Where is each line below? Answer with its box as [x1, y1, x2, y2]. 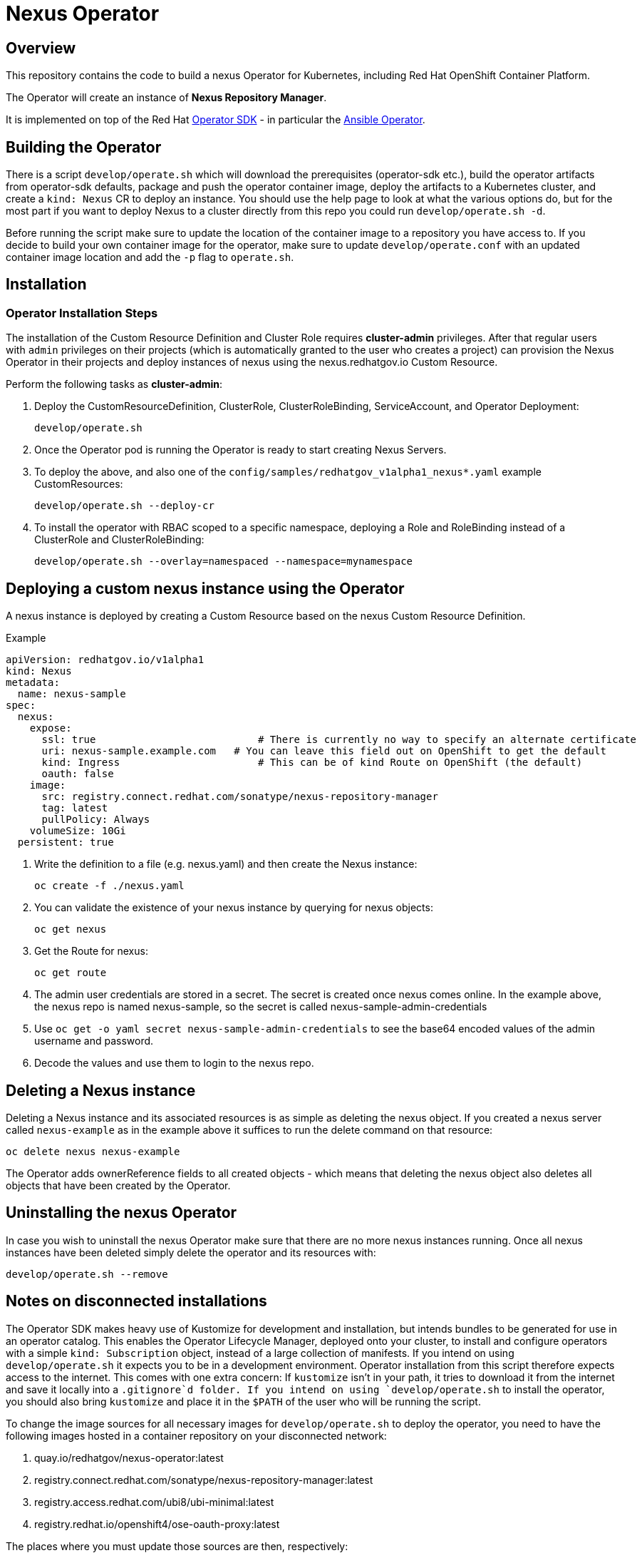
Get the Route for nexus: [34, 945, 148, 958]
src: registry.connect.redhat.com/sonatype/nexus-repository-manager [41, 791, 438, 803]
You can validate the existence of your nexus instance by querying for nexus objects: [34, 901, 433, 914]
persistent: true [17, 836, 114, 849]
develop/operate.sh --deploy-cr [34, 500, 214, 512]
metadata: [6, 677, 60, 689]
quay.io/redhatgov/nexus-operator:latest [34, 1451, 224, 1464]
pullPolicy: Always [41, 814, 150, 826]
